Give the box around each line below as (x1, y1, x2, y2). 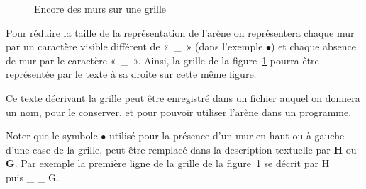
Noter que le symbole (6, 128, 98, 143)
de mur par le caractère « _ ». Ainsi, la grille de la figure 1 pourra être (6, 52, 319, 67)
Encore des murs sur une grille (34, 1, 167, 16)
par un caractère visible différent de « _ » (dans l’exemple (6, 39, 263, 54)
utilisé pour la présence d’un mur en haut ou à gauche (109, 128, 345, 143)
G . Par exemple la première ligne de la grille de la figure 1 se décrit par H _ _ (6, 156, 351, 171)
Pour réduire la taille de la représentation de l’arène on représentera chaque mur (6, 25, 355, 40)
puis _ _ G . (6, 169, 59, 184)
